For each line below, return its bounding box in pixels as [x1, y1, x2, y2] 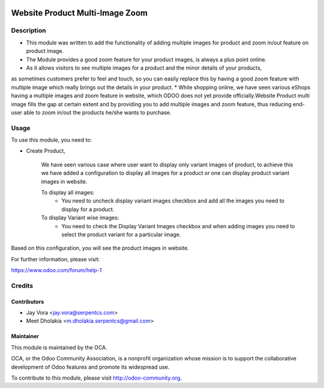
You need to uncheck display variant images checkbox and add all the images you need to [61, 197, 285, 204]
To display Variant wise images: [41, 214, 119, 222]
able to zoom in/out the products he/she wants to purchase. [23, 109, 172, 116]
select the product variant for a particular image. [61, 231, 181, 238]
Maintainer [11, 333, 39, 340]
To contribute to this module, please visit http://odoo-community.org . [11, 374, 182, 381]
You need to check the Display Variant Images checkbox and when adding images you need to [61, 222, 295, 229]
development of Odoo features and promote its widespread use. [11, 363, 170, 371]
